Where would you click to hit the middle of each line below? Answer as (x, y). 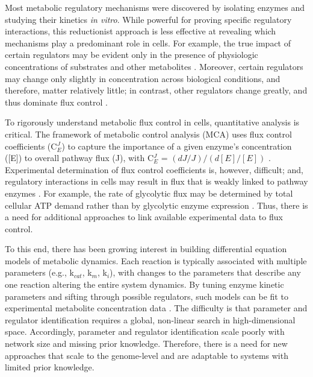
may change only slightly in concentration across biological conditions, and (143, 78)
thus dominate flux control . (56, 102)
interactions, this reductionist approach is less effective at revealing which (141, 31)
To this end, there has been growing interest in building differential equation (146, 249)
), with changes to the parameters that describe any (205, 272)
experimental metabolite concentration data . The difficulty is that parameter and (156, 308)
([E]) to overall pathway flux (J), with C (79, 158)
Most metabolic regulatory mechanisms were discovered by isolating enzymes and (155, 7)
